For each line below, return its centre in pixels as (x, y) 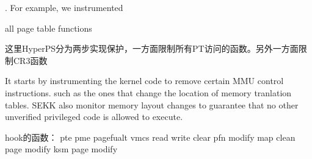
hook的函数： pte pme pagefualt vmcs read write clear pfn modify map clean (150, 137)
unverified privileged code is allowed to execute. (94, 117)
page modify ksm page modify (61, 149)
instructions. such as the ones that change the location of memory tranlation (148, 92)
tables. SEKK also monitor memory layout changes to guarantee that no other (152, 104)
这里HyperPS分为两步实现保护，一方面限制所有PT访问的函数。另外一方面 (152, 48)
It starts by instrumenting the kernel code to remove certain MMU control (144, 81)
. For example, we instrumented (64, 7)
